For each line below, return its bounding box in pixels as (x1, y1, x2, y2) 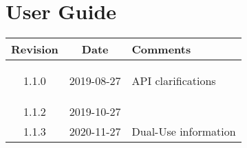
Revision (11, 41, 58, 58)
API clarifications (131, 73, 216, 89)
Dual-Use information (131, 123, 236, 140)
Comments (131, 41, 191, 58)
